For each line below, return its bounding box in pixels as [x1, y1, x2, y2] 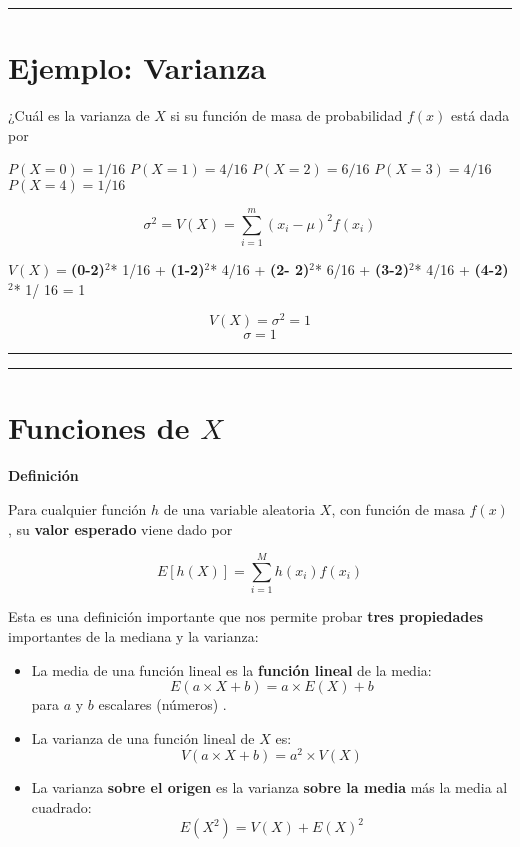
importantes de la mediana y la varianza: [8, 625, 259, 646]
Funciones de [8, 407, 190, 448]
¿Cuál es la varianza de [8, 105, 150, 126]
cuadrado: [31, 796, 92, 817]
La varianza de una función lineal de [31, 727, 255, 748]
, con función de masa [331, 499, 465, 520]
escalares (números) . [98, 694, 227, 715]
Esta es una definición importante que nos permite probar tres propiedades [8, 606, 484, 627]
